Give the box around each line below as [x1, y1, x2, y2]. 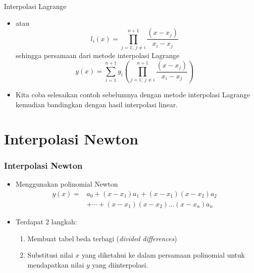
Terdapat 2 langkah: [15, 216, 77, 226]
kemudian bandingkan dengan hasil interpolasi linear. [15, 99, 178, 110]
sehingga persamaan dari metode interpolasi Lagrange [15, 50, 180, 60]
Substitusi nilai [27, 250, 73, 260]
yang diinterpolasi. [92, 259, 148, 270]
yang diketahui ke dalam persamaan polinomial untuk [81, 250, 245, 260]
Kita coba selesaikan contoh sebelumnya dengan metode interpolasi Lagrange [15, 89, 250, 100]
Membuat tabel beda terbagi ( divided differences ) [27, 233, 177, 243]
